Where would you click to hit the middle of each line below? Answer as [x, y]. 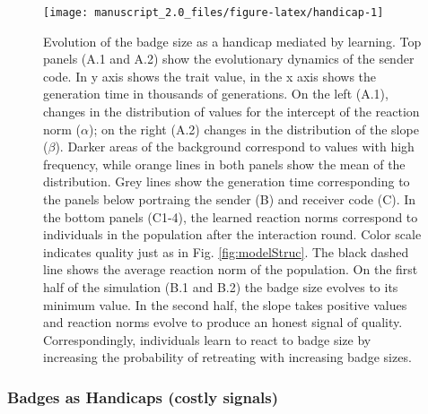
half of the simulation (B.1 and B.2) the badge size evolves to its [221, 286]
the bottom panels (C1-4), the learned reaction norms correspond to [231, 216]
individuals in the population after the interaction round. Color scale [232, 234]
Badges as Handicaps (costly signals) [143, 397]
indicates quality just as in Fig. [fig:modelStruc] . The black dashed [226, 251]
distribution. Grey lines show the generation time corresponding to [227, 181]
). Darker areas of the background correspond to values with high [235, 147]
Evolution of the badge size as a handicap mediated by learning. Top [232, 41]
